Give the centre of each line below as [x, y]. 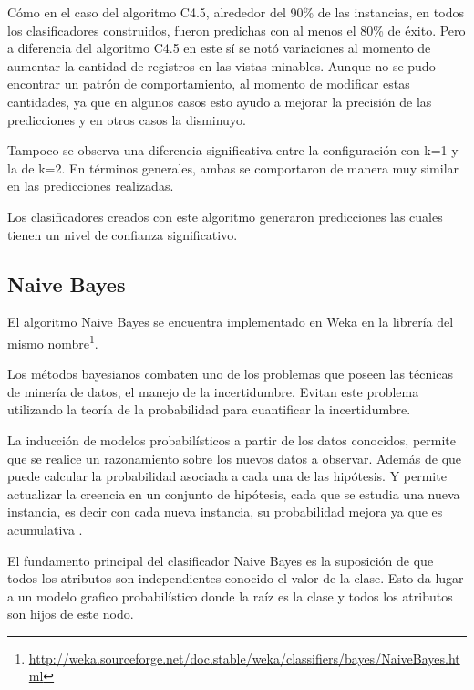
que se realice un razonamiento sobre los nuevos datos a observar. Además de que [235, 458]
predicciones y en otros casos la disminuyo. [127, 119]
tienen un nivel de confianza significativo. [123, 234]
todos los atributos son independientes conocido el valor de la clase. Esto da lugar [236, 578]
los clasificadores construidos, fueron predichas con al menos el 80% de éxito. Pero [237, 30]
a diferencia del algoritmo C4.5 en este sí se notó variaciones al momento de [219, 48]
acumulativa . [45, 529]
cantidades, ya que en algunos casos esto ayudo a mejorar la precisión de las [220, 101]
